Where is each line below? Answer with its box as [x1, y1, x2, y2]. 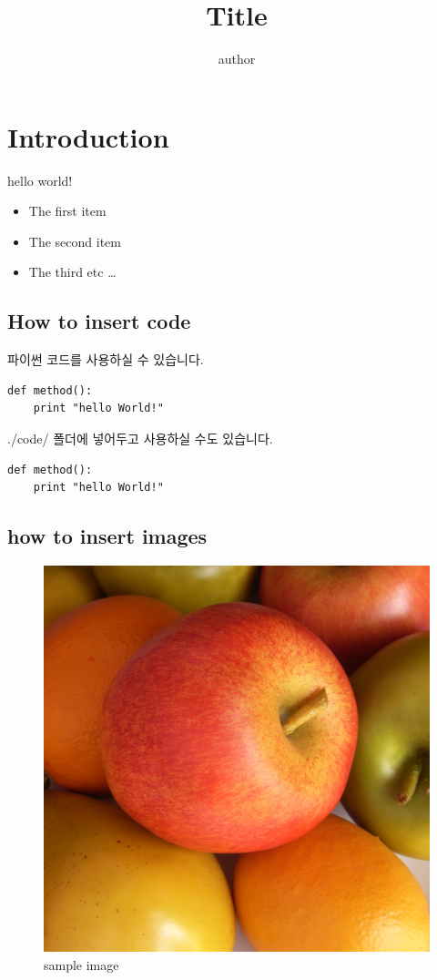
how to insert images [7, 522, 208, 550]
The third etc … [28, 262, 117, 281]
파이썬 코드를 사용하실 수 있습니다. [7, 350, 204, 369]
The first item [28, 201, 107, 220]
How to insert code [7, 307, 191, 335]
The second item [28, 231, 121, 250]
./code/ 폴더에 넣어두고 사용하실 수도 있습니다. [7, 429, 273, 448]
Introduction [7, 117, 169, 155]
